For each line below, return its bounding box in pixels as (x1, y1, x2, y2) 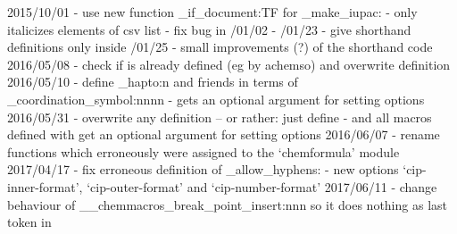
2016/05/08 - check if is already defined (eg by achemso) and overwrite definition (7, 54, 451, 73)
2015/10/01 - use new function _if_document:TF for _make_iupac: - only (7, 3, 418, 21)
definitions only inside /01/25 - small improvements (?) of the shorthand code (7, 38, 433, 56)
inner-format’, (7, 177, 83, 196)
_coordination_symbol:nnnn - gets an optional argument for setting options (7, 89, 425, 108)
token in (7, 213, 52, 231)
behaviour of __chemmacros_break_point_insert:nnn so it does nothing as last (7, 195, 447, 213)
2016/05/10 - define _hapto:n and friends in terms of (7, 72, 298, 91)
